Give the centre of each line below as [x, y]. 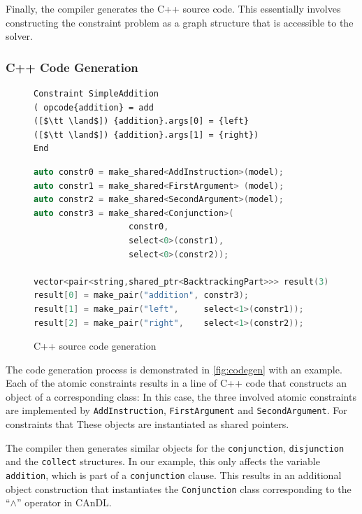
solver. [20, 36]
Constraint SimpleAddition [96, 94]
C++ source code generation [95, 346]
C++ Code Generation [72, 67]
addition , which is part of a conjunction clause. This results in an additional [174, 475]
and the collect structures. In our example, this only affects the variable [163, 461]
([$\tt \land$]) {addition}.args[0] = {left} [141, 121]
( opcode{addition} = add [94, 107]
